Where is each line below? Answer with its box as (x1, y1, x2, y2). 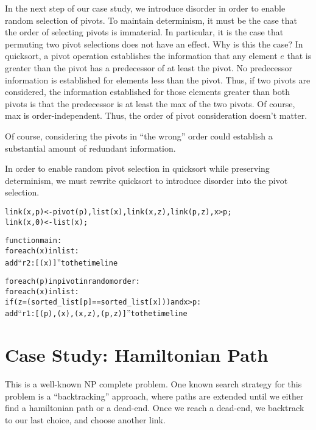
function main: (5, 236, 62, 245)
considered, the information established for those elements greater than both (5, 85, 290, 98)
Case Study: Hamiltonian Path (5, 342, 269, 367)
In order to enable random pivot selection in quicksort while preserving (5, 162, 270, 175)
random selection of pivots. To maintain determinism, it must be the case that (5, 13, 297, 26)
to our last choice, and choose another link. (5, 413, 166, 426)
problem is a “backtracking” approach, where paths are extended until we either (5, 389, 304, 402)
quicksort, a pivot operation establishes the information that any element (5, 49, 278, 62)
